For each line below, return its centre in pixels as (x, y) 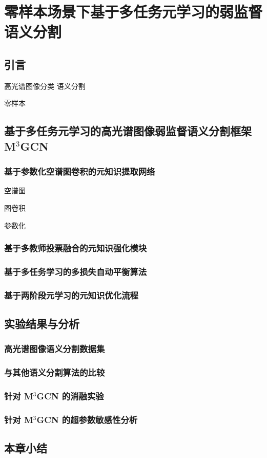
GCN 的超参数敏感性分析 (87, 419)
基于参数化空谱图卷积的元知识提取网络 (80, 171)
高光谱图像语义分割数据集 (55, 349)
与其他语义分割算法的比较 (55, 372)
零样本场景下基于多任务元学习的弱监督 (133, 12)
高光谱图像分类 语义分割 (45, 86)
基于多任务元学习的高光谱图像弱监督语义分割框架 (128, 131)
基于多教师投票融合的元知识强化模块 (76, 248)
